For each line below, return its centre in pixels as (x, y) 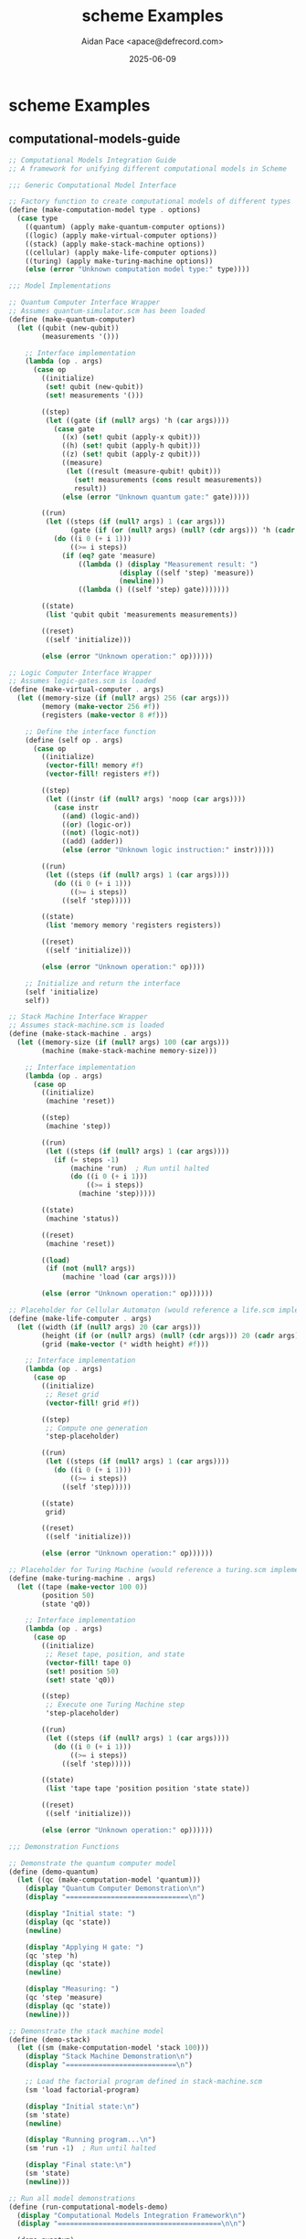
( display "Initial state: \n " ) (83, 2107)
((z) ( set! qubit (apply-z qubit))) (132, 454)
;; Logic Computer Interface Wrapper (80, 672)
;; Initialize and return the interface (103, 983)
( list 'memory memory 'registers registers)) (133, 925)
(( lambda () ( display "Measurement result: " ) (168, 564)
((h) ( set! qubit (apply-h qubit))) (132, 446)
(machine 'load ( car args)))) (119, 1277)
